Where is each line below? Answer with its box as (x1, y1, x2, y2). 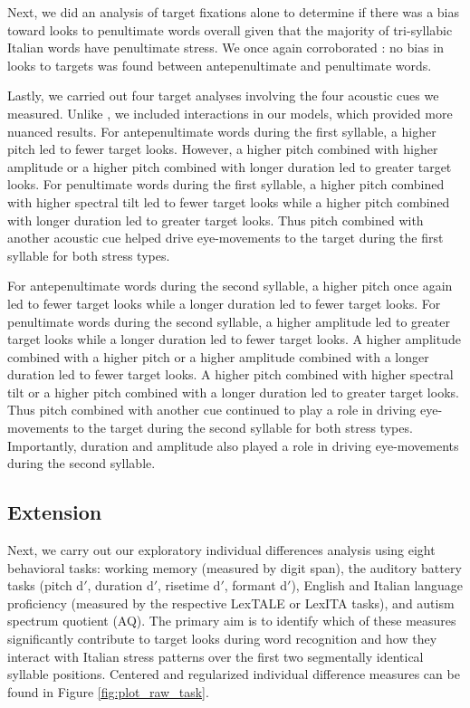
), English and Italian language (291, 576, 464, 595)
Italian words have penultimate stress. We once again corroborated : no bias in (7, 38, 445, 57)
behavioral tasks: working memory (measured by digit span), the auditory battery (7, 558, 462, 577)
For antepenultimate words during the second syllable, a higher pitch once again (7, 276, 453, 295)
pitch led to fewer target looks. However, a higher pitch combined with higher (7, 139, 438, 158)
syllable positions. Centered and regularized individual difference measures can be (7, 665, 460, 684)
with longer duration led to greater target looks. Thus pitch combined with (7, 210, 424, 229)
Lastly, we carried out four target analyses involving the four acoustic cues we (7, 86, 439, 105)
